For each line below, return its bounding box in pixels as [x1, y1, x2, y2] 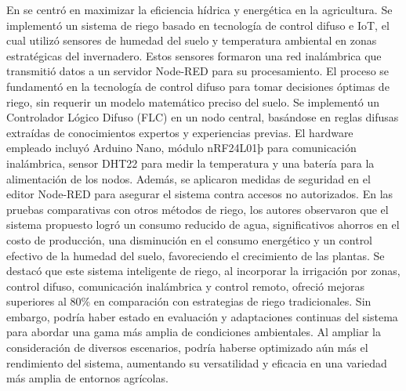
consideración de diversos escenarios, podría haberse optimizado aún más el [6, 339, 368, 356]
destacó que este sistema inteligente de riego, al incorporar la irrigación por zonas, [6, 262, 401, 279]
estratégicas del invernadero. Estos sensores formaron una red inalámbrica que [6, 47, 382, 63]
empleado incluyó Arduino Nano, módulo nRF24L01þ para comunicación [6, 139, 357, 156]
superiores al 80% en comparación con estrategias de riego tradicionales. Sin [6, 293, 372, 310]
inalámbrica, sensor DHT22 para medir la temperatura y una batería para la [6, 154, 375, 171]
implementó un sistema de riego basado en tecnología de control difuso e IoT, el [6, 16, 390, 33]
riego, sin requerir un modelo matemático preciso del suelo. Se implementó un [6, 93, 380, 110]
